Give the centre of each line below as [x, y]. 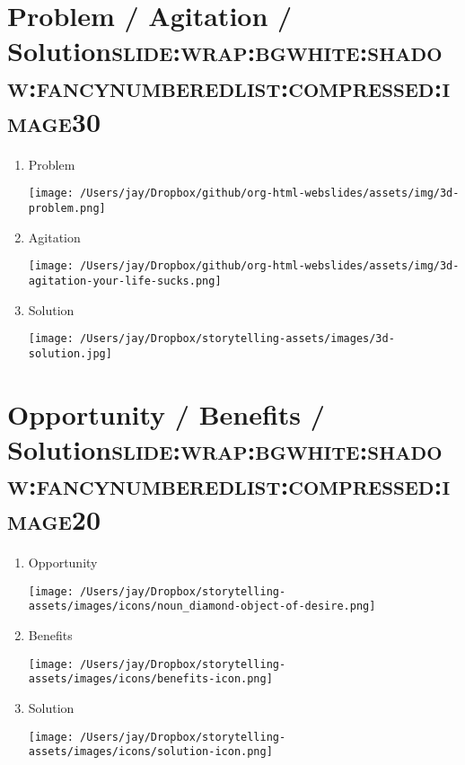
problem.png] [67, 208]
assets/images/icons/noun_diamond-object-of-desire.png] [202, 607]
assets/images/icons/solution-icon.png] [150, 752]
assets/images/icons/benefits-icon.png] [150, 679]
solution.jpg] [70, 353]
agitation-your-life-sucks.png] [125, 281]
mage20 [54, 519]
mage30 [54, 121]
